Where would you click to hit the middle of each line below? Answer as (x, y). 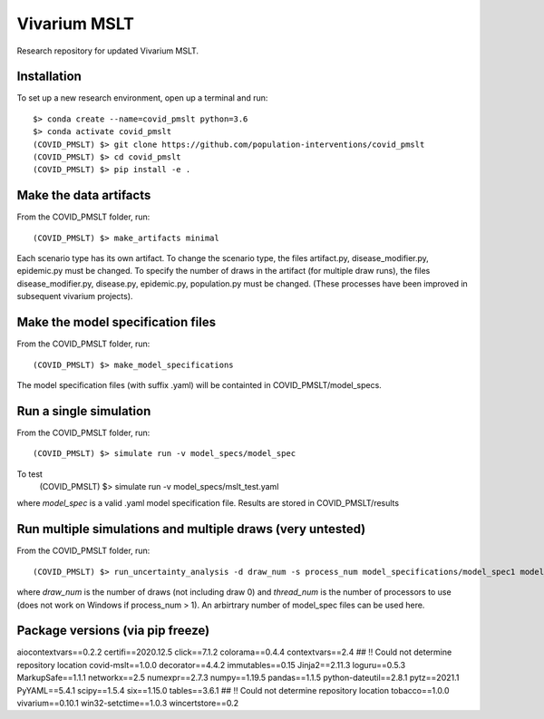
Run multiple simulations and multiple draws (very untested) (191, 529)
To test (29, 474)
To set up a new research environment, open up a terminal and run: (142, 98)
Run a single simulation (84, 411)
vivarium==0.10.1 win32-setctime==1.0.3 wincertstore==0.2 (128, 703)
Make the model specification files (117, 322)
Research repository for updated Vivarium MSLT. (108, 51)
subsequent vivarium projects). (75, 296)
